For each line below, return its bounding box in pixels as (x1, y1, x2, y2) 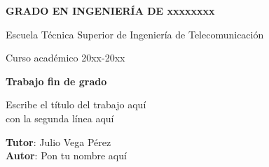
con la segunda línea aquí (6, 110, 114, 125)
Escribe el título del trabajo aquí (6, 97, 146, 112)
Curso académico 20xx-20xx (6, 50, 125, 65)
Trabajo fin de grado (6, 73, 107, 88)
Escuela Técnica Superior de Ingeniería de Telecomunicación (6, 27, 264, 41)
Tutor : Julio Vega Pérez (6, 134, 111, 149)
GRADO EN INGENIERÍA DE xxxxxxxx (6, 3, 215, 17)
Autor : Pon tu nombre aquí (6, 148, 127, 163)
